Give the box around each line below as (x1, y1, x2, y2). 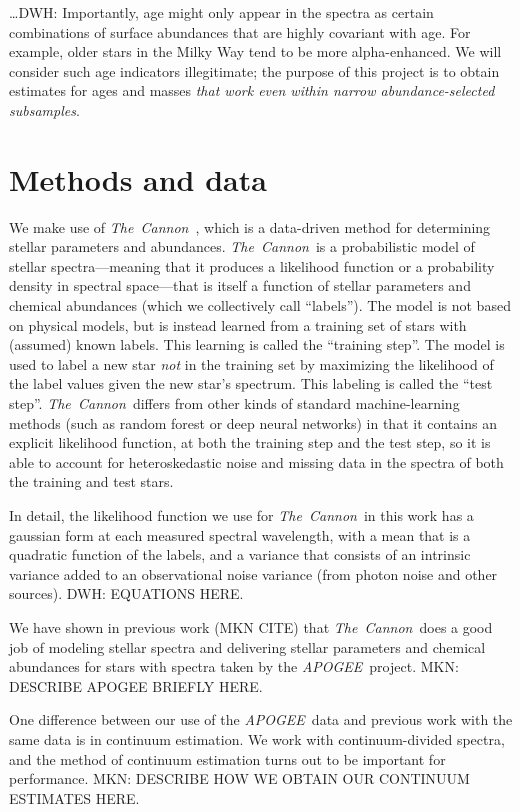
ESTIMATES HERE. (9, 787, 140, 808)
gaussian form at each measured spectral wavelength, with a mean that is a (9, 524, 471, 545)
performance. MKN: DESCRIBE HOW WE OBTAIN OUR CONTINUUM (9, 768, 470, 789)
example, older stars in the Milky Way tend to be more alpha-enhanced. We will (9, 41, 502, 62)
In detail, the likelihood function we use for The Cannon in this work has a (9, 505, 474, 525)
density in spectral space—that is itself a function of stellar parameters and (9, 275, 471, 296)
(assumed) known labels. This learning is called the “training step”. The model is (9, 334, 505, 355)
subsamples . (9, 99, 80, 120)
